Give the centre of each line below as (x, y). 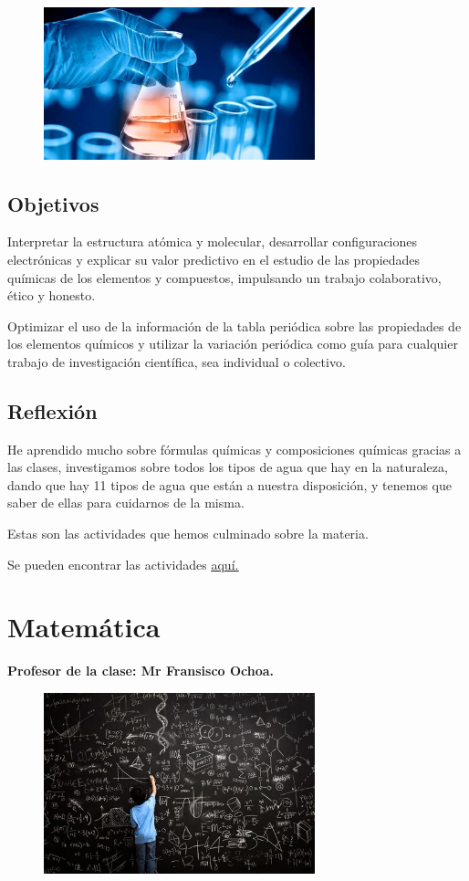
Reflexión (52, 410)
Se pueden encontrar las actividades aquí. (123, 564)
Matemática (84, 627)
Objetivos (53, 203)
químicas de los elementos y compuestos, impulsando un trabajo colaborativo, (224, 277)
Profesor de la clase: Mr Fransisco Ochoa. (141, 671)
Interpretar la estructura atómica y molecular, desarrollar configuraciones (213, 241)
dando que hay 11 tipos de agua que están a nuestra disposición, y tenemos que (229, 484)
